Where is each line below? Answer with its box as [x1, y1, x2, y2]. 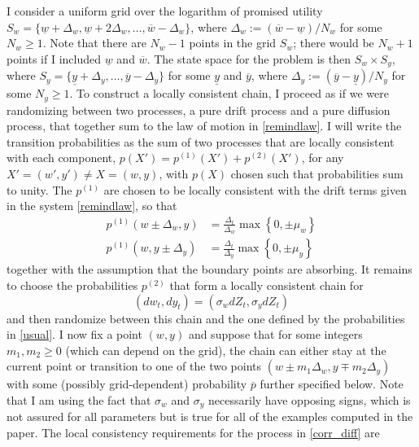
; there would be [293, 34, 374, 51]
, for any [301, 149, 344, 166]
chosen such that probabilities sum [230, 165, 404, 182]
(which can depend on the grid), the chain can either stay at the [65, 341, 386, 358]
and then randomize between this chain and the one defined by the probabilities [7, 309, 405, 326]
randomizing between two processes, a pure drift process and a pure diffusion [7, 101, 391, 118]
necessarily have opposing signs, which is [208, 391, 411, 408]
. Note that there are [42, 34, 146, 51]
